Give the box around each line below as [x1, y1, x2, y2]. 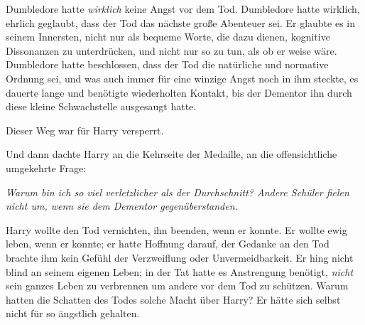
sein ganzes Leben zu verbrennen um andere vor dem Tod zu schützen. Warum [6, 278, 349, 293]
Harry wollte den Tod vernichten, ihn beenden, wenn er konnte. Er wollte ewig [6, 222, 347, 237]
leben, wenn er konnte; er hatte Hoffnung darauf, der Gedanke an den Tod [6, 236, 329, 251]
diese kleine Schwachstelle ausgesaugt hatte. [6, 99, 197, 114]
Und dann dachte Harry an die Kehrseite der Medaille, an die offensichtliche [6, 146, 337, 161]
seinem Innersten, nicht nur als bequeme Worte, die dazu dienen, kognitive [6, 29, 330, 44]
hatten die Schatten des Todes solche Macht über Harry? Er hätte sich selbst [6, 292, 341, 307]
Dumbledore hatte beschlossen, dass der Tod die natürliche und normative [6, 57, 329, 72]
